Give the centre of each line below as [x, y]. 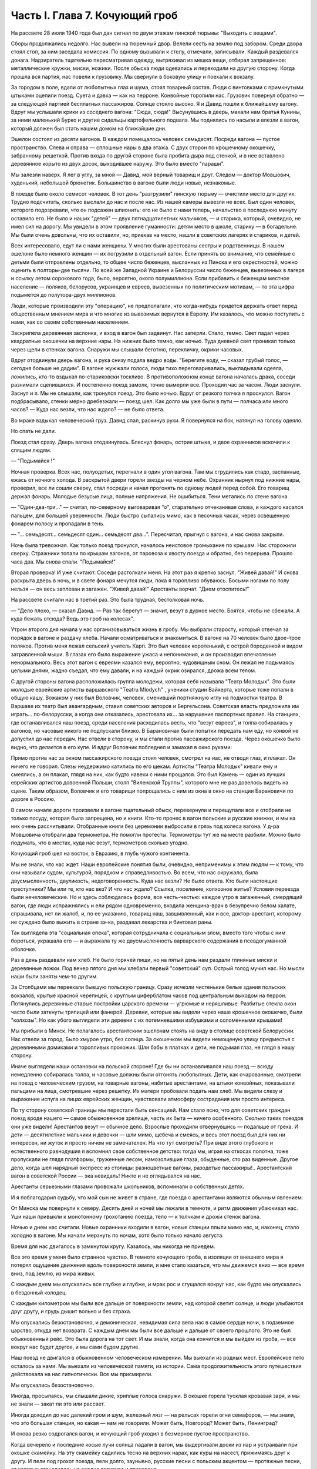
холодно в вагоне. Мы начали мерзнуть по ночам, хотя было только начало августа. [117, 1235]
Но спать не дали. [33, 431]
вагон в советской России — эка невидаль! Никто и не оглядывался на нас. [106, 1176]
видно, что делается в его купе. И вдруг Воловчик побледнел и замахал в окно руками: [122, 747]
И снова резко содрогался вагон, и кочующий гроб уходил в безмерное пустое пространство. [130, 1434]
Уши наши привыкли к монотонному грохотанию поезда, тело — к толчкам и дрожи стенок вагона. [136, 1216]
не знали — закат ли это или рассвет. [58, 1404]
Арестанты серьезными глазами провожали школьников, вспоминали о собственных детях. [128, 1186]
